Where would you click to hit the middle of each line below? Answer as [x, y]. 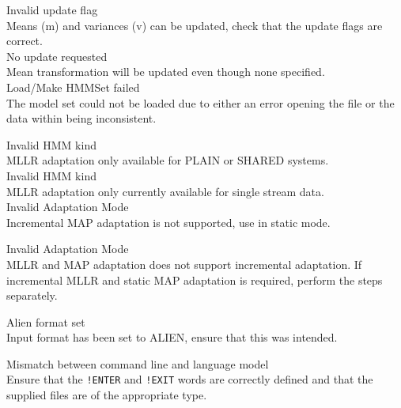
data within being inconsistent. [81, 118]
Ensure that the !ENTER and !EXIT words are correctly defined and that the [190, 379]
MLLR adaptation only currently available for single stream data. [165, 191]
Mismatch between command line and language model [138, 363]
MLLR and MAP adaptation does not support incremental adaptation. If [184, 264]
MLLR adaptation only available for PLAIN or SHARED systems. [168, 160]
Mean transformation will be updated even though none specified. [166, 72]
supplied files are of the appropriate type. [107, 395]
